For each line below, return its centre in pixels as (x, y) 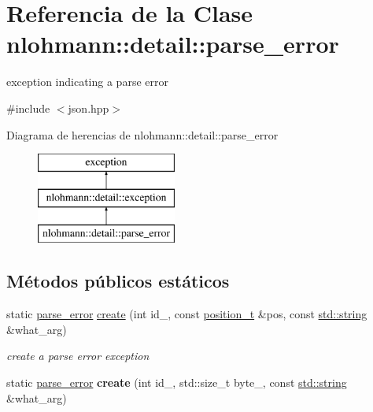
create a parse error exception (78, 356)
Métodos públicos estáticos (118, 281)
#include (28, 108)
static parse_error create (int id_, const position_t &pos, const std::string (187, 314)
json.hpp (89, 108)
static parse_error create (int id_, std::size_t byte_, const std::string (177, 382)
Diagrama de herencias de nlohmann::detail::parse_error (142, 134)
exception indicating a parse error (87, 82)
